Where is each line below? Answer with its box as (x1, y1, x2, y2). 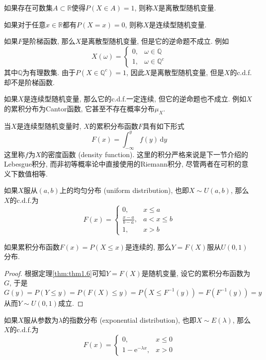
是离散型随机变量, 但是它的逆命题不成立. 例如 (81, 36, 229, 46)
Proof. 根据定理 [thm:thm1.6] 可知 (4, 268, 106, 278)
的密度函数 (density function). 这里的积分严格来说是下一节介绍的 (41, 149, 249, 159)
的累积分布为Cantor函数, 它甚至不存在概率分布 (4, 103, 155, 113)
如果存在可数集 (4, 2, 53, 12)
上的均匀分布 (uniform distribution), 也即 (59, 185, 189, 195)
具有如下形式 (142, 120, 184, 131)
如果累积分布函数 (4, 241, 60, 252)
